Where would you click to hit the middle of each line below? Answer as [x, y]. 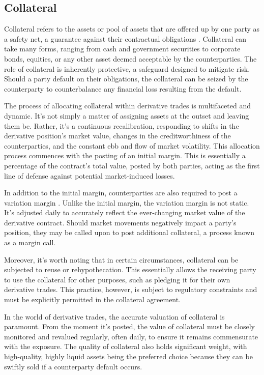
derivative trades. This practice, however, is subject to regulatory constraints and [131, 289]
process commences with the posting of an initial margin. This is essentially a [125, 155]
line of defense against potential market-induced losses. [90, 175]
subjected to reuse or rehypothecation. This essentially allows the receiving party [130, 269]
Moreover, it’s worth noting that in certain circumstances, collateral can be [121, 259]
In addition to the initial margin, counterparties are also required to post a [121, 193]
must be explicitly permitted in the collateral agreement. [93, 299]
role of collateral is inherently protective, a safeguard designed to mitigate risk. [127, 68]
